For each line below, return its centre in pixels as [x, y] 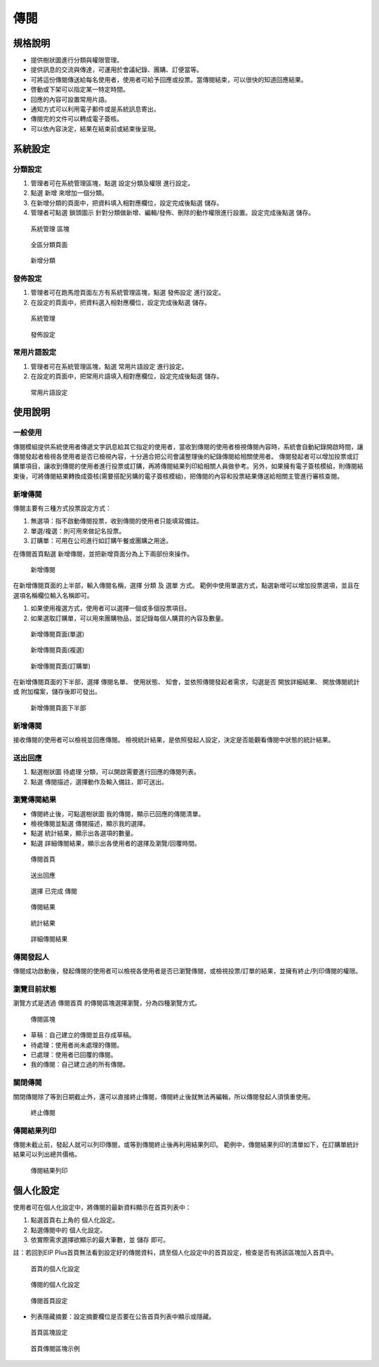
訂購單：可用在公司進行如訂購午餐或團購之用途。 [101, 541]
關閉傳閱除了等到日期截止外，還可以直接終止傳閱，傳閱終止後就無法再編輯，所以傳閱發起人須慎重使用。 [164, 1096]
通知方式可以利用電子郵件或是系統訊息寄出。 [95, 109]
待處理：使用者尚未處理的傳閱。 [77, 1045]
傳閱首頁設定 [49, 1300]
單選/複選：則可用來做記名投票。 [78, 531]
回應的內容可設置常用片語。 [71, 99]
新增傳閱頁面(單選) [58, 634]
